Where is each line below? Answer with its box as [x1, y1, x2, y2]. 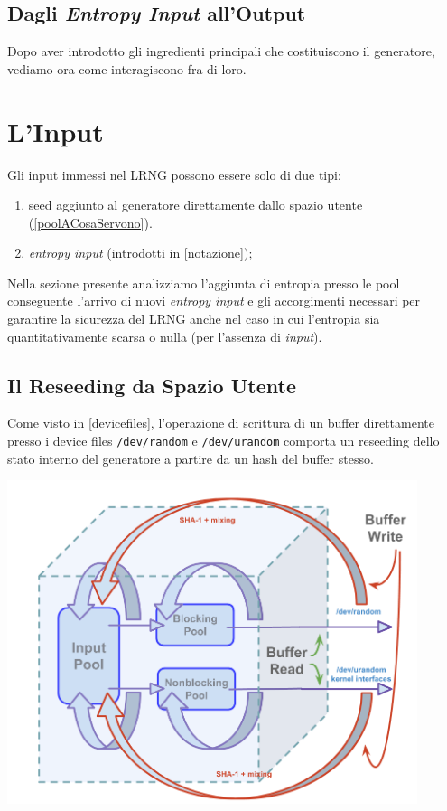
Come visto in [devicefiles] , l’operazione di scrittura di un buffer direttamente [7, 413, 434, 432]
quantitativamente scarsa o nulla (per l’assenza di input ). [7, 326, 322, 345]
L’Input [7, 112, 104, 149]
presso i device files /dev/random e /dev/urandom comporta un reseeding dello [7, 431, 440, 450]
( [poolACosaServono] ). [28, 212, 153, 231]
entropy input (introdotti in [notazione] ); [28, 243, 253, 262]
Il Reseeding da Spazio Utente [7, 371, 296, 399]
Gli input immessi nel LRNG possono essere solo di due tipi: [7, 165, 341, 184]
